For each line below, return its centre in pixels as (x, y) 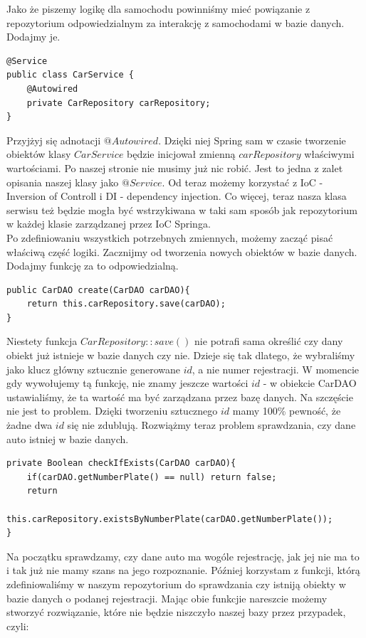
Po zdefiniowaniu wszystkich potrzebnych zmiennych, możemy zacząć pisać (170, 237)
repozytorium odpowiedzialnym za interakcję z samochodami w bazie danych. (176, 22)
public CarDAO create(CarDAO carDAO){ (98, 290)
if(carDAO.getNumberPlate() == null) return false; (152, 477)
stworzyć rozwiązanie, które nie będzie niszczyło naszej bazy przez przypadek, (176, 612)
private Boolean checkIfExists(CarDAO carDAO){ (121, 463)
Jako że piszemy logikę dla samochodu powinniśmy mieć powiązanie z (158, 9)
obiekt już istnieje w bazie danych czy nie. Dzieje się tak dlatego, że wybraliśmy (181, 355)
